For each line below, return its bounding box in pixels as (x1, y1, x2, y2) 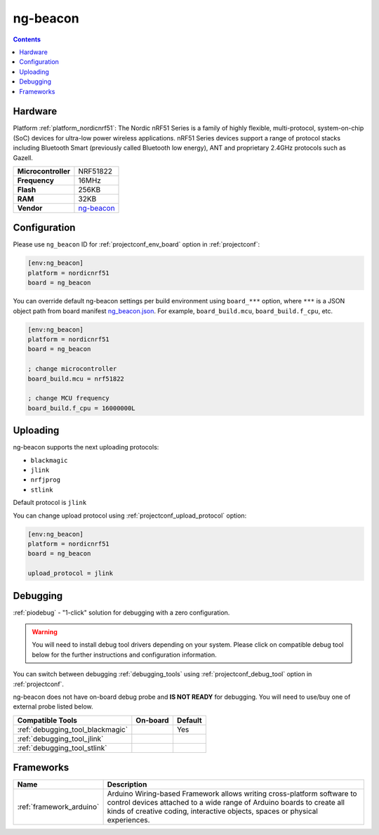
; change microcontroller (27, 365, 117, 373)
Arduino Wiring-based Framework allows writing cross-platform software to (107, 789, 357, 798)
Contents (13, 35, 41, 44)
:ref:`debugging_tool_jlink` (17, 734, 104, 744)
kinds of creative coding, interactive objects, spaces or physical (107, 806, 319, 816)
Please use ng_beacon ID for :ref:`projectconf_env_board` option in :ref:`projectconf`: (13, 240, 260, 249)
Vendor (17, 203, 43, 213)
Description (107, 780, 147, 789)
